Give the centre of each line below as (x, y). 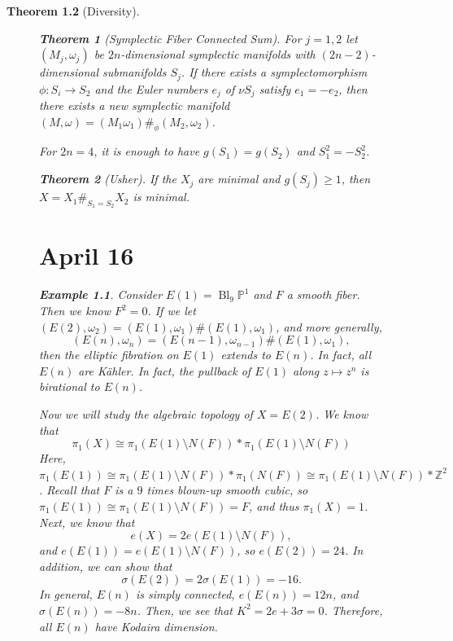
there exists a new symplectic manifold (135, 105)
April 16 (87, 255)
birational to (70, 386)
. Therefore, (353, 610)
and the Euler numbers (151, 88)
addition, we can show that (106, 566)
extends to (246, 355)
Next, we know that (87, 522)
